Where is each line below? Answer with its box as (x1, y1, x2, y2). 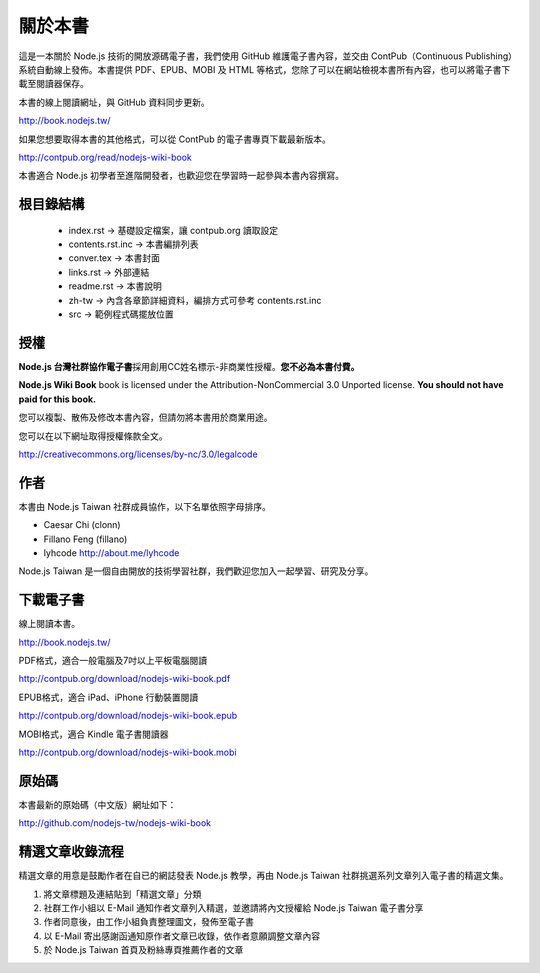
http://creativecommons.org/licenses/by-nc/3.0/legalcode (18, 448, 259, 460)
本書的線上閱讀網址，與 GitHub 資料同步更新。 (18, 96, 210, 108)
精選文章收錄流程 (18, 843, 124, 860)
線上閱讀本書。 (18, 618, 80, 630)
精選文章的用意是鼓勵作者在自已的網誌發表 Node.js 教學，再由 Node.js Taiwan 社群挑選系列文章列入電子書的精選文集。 (18, 870, 509, 882)
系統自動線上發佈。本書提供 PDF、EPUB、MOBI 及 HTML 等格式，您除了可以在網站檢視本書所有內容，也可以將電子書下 (18, 63, 511, 75)
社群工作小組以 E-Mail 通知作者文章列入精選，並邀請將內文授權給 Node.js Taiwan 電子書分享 (43, 901, 424, 914)
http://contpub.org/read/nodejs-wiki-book (18, 151, 192, 163)
